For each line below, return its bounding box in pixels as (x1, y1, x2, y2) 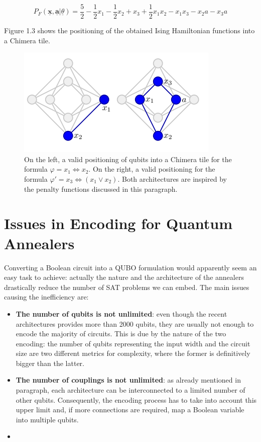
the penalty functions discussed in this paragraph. (24, 183, 178, 194)
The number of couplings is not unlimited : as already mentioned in (16, 375, 241, 385)
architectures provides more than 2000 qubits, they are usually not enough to (16, 318, 254, 329)
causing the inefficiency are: (4, 291, 89, 302)
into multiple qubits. (16, 414, 79, 424)
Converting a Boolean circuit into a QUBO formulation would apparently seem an (4, 262, 257, 272)
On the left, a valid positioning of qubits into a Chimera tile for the (24, 154, 232, 164)
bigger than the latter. (16, 357, 85, 368)
